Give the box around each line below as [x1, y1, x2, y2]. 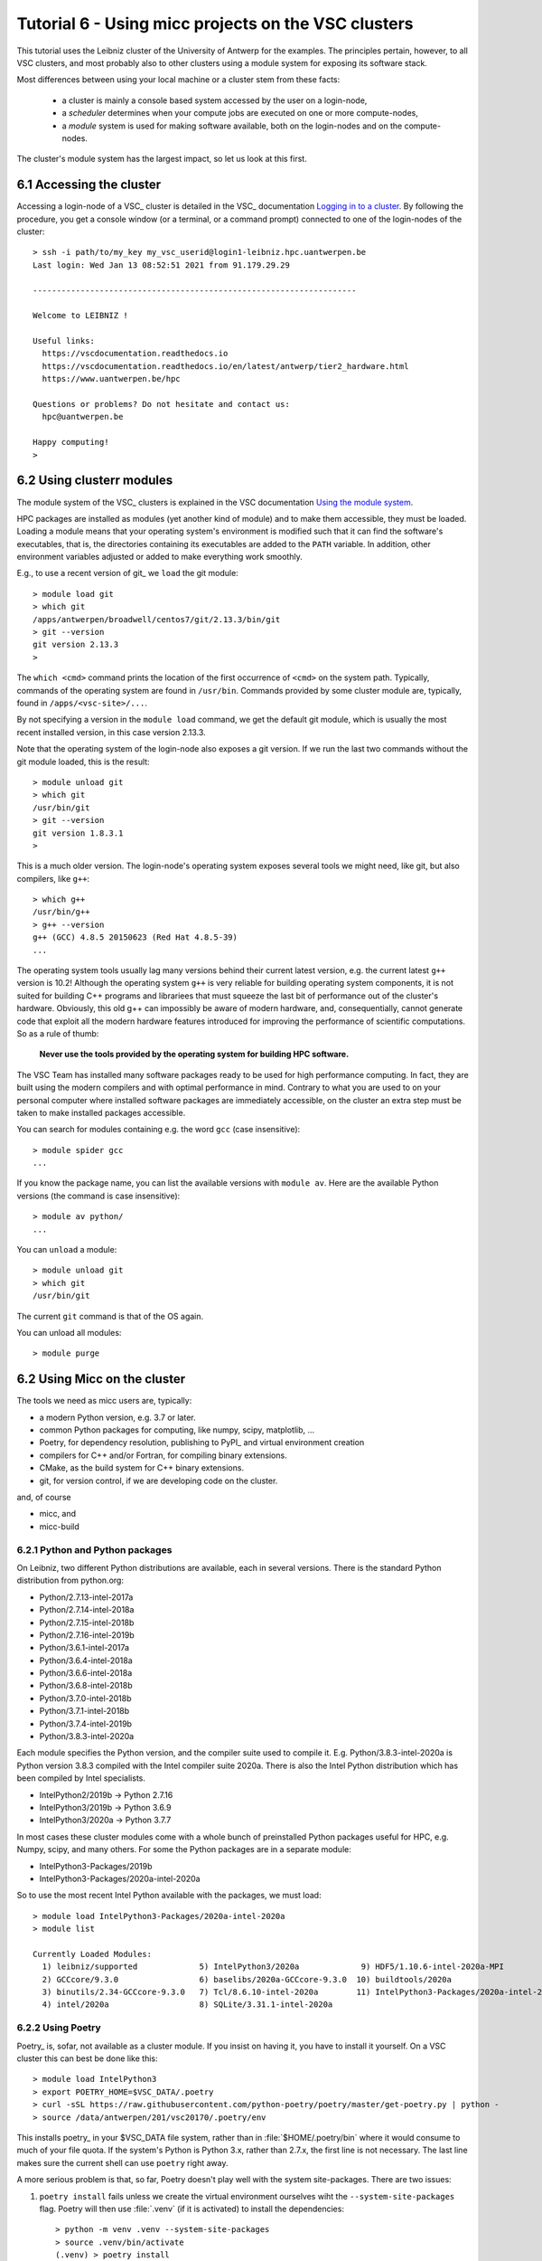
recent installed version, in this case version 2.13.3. [16, 726, 207, 737]
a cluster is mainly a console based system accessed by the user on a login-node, [61, 95, 368, 106]
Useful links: [33, 336, 95, 346]
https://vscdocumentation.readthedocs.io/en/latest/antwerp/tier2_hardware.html [42, 361, 409, 371]
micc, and [39, 1509, 77, 1519]
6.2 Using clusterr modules [16, 473, 173, 488]
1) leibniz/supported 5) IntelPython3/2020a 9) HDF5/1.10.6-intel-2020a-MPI [42, 1962, 505, 1972]
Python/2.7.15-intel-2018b [39, 1617, 135, 1628]
